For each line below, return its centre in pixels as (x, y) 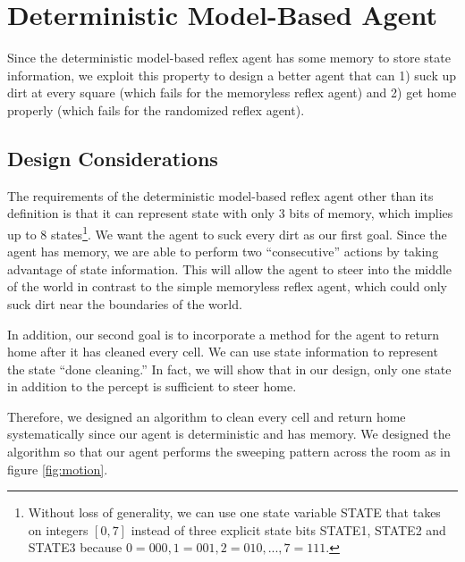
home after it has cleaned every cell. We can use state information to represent (223, 352)
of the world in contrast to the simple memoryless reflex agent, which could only (227, 286)
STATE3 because (75, 547)
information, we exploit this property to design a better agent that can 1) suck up (232, 75)
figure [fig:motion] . (58, 469)
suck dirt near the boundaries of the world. (125, 303)
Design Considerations (113, 158)
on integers (58, 529)
